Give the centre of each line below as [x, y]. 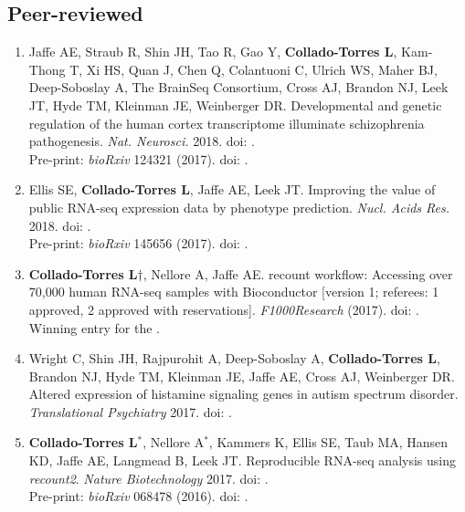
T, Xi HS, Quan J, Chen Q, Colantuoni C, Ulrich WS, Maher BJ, [254, 69]
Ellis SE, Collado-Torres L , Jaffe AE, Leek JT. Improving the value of [232, 189]
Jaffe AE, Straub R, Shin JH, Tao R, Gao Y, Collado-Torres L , [213, 52]
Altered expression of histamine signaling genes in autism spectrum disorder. [243, 394]
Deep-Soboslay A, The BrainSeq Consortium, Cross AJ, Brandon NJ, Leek [238, 87]
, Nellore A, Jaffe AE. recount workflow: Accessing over [298, 273]
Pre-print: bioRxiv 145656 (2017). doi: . [138, 243]
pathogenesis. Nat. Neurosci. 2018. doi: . [142, 141]
